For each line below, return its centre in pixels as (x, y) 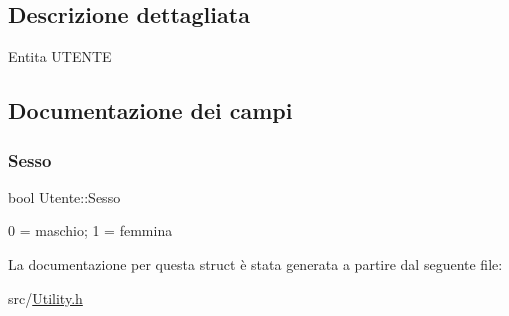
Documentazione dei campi (150, 110)
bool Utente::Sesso (64, 196)
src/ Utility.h (45, 297)
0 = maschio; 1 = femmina (90, 230)
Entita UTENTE (60, 56)
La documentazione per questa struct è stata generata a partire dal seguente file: (255, 263)
